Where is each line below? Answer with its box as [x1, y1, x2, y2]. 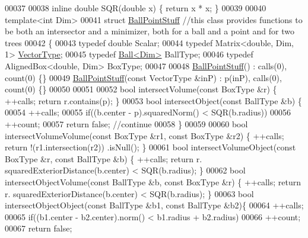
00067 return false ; [5, 222, 72, 234]
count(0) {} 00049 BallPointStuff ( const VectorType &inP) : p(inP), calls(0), [5, 71, 282, 83]
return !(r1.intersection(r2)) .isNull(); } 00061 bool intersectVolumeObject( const [5, 141, 296, 153]
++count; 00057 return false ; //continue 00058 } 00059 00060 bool [5, 117, 248, 130]
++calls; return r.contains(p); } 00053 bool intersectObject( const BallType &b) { [5, 94, 302, 107]
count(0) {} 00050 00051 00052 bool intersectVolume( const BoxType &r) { [5, 83, 277, 95]
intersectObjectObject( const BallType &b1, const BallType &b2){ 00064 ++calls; [5, 199, 304, 211]
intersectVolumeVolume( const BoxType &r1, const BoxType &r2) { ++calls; [5, 129, 284, 141]
